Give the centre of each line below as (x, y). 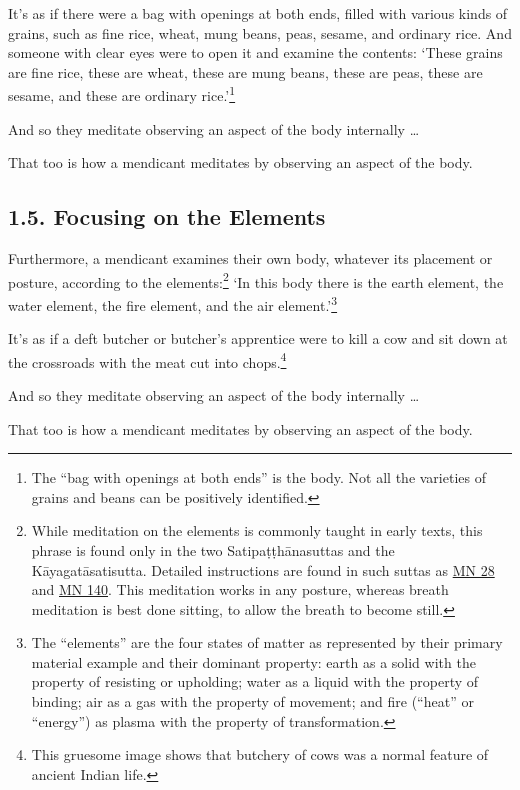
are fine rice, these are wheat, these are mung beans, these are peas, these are (245, 71)
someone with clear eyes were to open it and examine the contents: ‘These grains (255, 52)
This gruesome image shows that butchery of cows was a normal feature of (260, 754)
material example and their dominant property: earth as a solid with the (253, 661)
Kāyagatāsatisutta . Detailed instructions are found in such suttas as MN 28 (263, 569)
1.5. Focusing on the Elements (167, 216)
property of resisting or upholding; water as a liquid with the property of (255, 681)
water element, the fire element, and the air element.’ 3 (173, 303)
